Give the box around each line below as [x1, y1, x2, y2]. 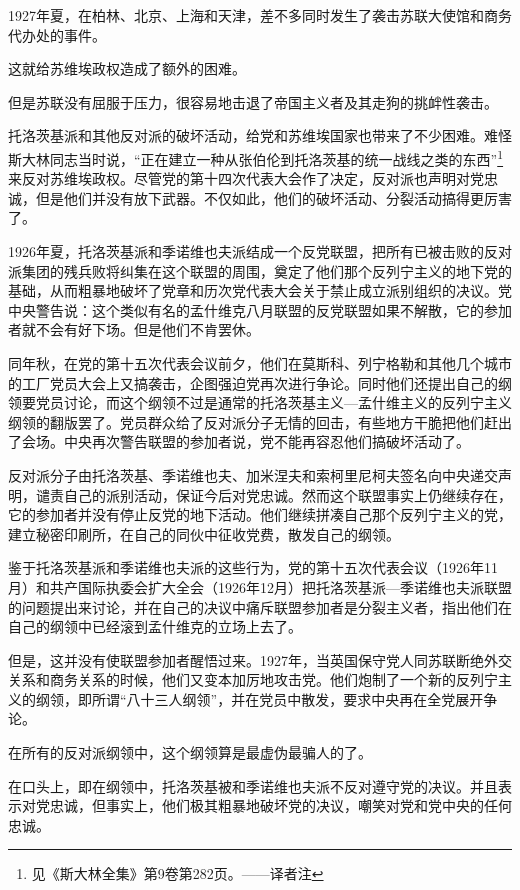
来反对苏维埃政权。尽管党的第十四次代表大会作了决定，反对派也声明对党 [8, 168, 484, 189]
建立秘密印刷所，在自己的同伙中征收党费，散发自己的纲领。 [8, 523, 400, 544]
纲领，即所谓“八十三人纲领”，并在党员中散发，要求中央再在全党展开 [35, 688, 484, 709]
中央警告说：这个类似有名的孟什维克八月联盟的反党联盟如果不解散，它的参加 [8, 299, 512, 320]
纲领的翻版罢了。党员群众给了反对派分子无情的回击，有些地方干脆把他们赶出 [8, 411, 512, 432]
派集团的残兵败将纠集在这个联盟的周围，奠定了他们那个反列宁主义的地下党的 [8, 260, 512, 281]
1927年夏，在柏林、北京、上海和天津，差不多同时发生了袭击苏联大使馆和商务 [8, 5, 512, 25]
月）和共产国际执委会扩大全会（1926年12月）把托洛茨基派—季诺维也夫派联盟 [8, 576, 512, 597]
